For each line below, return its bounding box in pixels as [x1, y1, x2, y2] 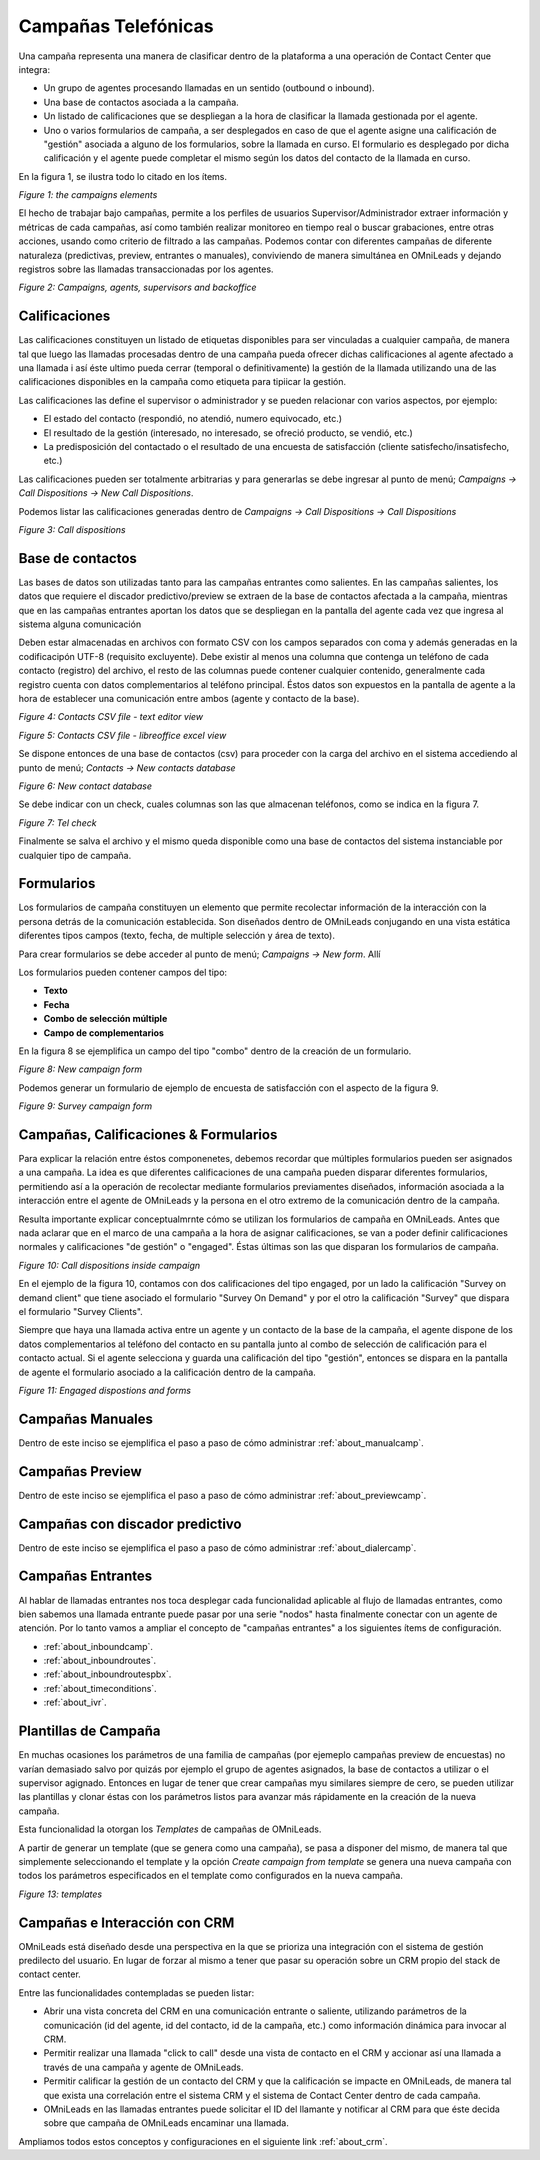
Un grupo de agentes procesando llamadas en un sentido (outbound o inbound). [43, 82, 375, 94]
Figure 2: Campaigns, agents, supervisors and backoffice [18, 281, 257, 294]
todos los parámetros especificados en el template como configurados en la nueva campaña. [18, 1870, 404, 1882]
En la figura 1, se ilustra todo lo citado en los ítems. [18, 170, 228, 182]
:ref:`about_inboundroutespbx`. [43, 1668, 172, 1680]
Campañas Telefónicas [18, 15, 214, 37]
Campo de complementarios [43, 1026, 165, 1039]
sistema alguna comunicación [18, 618, 142, 630]
